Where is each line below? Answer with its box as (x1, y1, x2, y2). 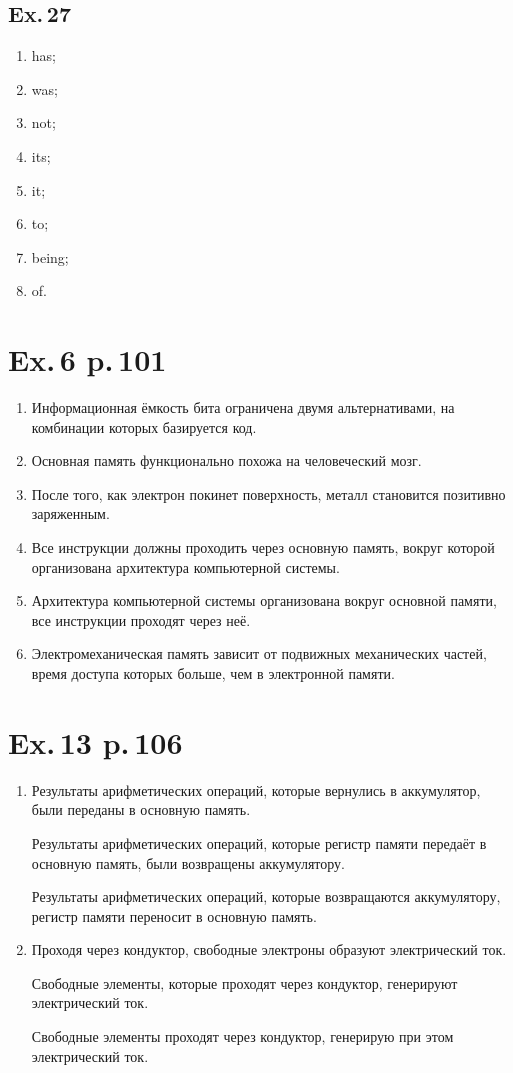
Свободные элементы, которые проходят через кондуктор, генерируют (31, 972, 458, 993)
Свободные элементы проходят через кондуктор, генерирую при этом (31, 1026, 454, 1047)
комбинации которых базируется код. (31, 416, 257, 437)
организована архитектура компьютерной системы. (31, 556, 340, 577)
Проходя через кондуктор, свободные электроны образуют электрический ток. (31, 939, 507, 960)
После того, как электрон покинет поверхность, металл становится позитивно (31, 483, 506, 504)
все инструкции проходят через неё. (31, 609, 251, 630)
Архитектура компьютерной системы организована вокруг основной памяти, (31, 590, 497, 611)
